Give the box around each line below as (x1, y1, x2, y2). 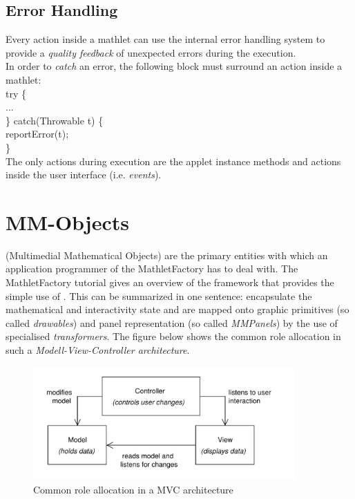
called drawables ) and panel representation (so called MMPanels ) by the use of (6, 315, 338, 330)
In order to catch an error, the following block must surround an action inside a (6, 59, 343, 73)
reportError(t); (6, 126, 69, 141)
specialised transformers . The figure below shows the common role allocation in (6, 329, 341, 343)
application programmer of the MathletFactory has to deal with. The (6, 261, 298, 276)
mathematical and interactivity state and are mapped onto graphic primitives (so (6, 302, 349, 317)
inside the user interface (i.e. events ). (6, 167, 162, 182)
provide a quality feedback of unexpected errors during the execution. (6, 45, 296, 59)
